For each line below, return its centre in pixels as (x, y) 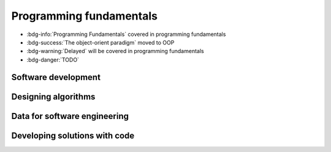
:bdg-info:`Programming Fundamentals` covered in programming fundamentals (126, 34)
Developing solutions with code (73, 135)
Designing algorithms (53, 97)
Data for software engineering (70, 116)
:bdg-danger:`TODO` (53, 60)
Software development (56, 77)
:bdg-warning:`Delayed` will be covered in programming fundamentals (116, 51)
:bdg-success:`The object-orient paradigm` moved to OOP (101, 42)
